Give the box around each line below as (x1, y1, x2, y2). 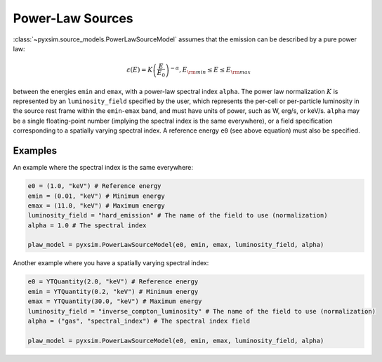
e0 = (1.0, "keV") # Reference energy (27, 182, 162, 190)
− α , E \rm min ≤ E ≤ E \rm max (170, 65, 251, 76)
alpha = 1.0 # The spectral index (27, 221, 147, 229)
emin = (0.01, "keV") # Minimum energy (27, 192, 165, 200)
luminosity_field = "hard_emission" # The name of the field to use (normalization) (27, 211, 328, 220)
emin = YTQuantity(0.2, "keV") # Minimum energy (27, 288, 199, 295)
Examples (13, 145, 58, 157)
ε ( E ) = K (126, 66, 153, 74)
